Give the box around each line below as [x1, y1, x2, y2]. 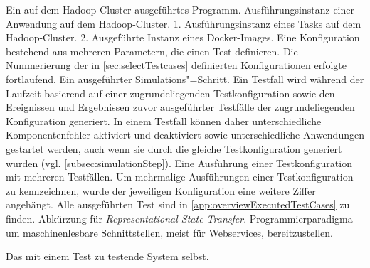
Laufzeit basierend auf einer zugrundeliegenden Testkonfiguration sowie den [6, 85, 335, 100]
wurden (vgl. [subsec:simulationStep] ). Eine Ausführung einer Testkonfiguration [6, 155, 352, 170]
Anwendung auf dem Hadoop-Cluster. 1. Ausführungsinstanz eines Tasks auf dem [6, 16, 361, 31]
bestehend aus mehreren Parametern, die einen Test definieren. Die [6, 43, 298, 58]
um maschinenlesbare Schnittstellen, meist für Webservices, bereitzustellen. [6, 225, 333, 240]
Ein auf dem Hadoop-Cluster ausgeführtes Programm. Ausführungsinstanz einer [6, 2, 354, 16]
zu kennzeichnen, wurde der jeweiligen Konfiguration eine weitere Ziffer [6, 183, 316, 198]
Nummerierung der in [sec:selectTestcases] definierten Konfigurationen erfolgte [6, 58, 347, 73]
